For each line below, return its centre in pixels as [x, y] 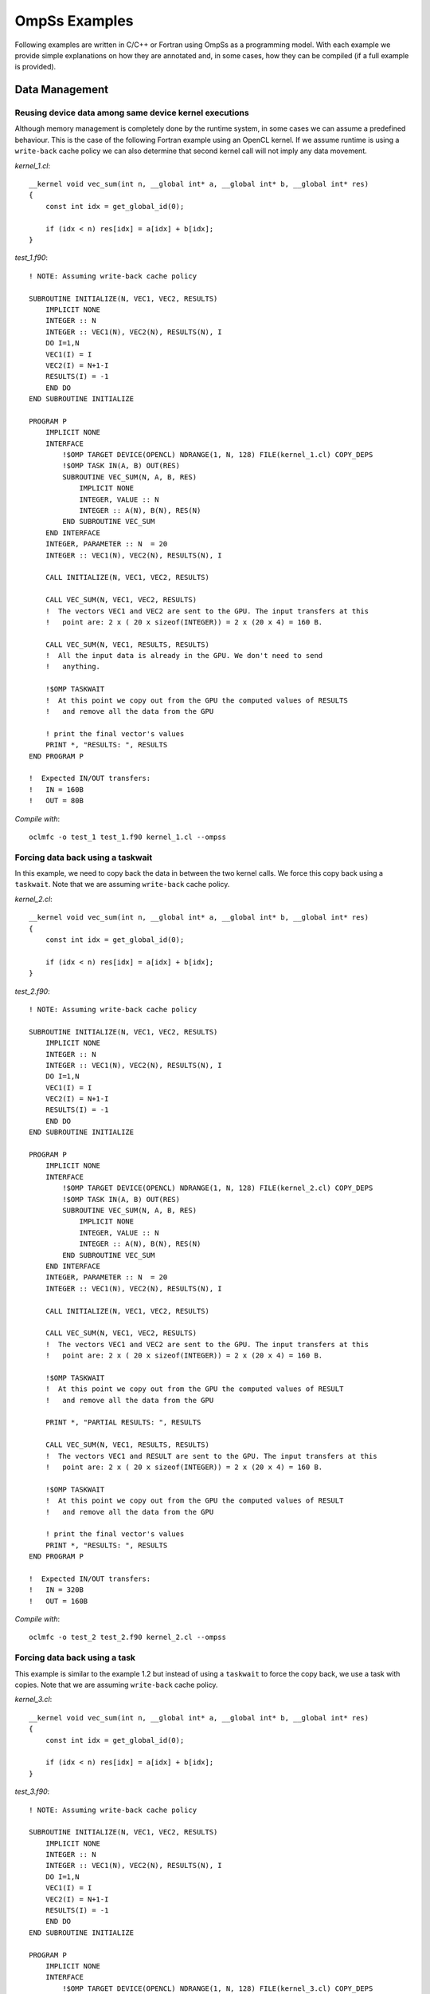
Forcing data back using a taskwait [84, 857]
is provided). [35, 67]
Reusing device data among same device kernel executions [132, 113]
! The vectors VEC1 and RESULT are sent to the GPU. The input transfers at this [211, 1456]
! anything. [73, 667]
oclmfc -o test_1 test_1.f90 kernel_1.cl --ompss [128, 837]
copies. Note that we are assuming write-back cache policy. [116, 1685]
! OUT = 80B [56, 801]
